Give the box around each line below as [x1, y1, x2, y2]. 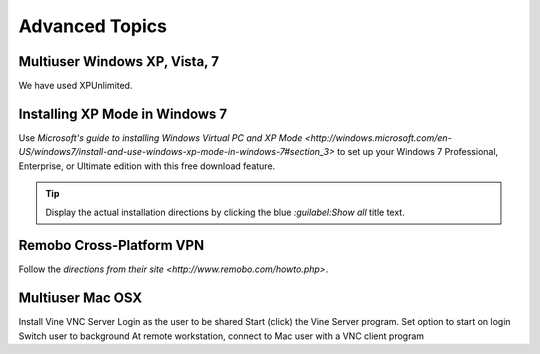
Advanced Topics [18, 15, 167, 37]
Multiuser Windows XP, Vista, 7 [18, 53, 220, 70]
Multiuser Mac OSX [18, 290, 143, 307]
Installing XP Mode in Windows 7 [18, 105, 228, 122]
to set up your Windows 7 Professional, [336, 146, 499, 158]
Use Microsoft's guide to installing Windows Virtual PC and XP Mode [18, 131, 303, 144]
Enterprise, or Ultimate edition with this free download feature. [18, 160, 276, 172]
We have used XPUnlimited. [18, 80, 133, 92]
